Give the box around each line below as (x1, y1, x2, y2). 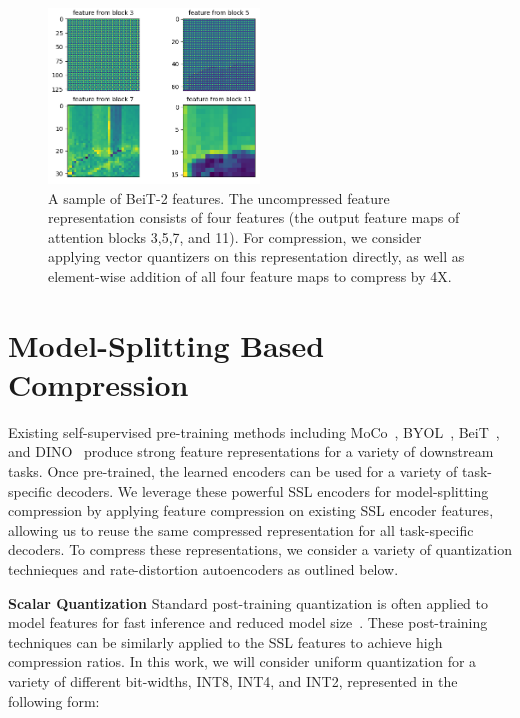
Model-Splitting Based (8, 324, 325, 365)
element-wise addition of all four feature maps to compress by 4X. (48, 265, 452, 286)
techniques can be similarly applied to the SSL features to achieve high (8, 631, 443, 652)
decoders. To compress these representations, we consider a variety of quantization (8, 539, 512, 560)
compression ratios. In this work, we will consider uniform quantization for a (8, 651, 477, 672)
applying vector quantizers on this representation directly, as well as (48, 246, 465, 267)
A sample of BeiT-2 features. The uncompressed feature (48, 187, 390, 208)
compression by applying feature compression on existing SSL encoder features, (8, 500, 494, 521)
